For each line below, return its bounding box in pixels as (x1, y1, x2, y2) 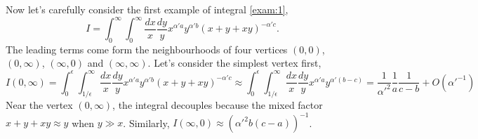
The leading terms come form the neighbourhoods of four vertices (6, 41, 288, 56)
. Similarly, (123, 115, 170, 130)
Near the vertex (6, 98, 73, 112)
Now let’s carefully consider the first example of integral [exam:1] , (6, 2, 288, 16)
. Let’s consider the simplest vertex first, (147, 55, 321, 70)
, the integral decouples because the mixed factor (112, 98, 323, 112)
